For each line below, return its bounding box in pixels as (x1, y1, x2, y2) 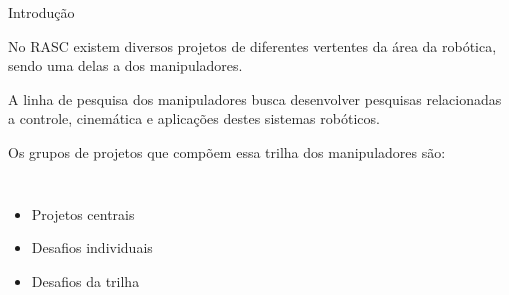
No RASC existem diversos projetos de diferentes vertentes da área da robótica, (8, 35, 497, 56)
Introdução (8, 2, 75, 22)
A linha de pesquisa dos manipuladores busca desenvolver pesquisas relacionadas (8, 88, 502, 109)
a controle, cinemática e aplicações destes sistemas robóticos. (8, 108, 380, 129)
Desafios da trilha (31, 270, 140, 291)
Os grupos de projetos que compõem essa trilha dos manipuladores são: (8, 141, 446, 162)
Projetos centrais (31, 203, 135, 224)
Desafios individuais (31, 237, 153, 258)
